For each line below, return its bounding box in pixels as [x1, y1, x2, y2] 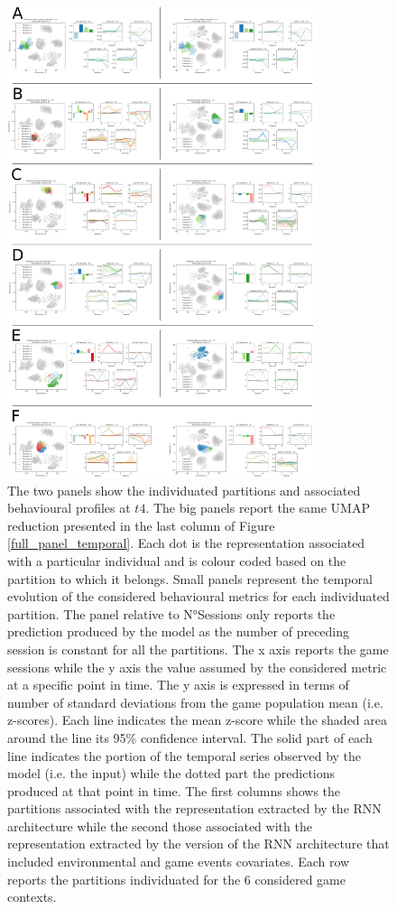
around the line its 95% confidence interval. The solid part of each [7, 728, 373, 747]
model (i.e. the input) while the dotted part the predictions [7, 764, 336, 783]
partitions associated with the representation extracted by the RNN [7, 799, 382, 818]
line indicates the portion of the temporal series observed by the [7, 746, 362, 765]
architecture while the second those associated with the [7, 816, 312, 835]
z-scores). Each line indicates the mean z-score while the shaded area [7, 710, 388, 729]
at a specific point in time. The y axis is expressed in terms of [7, 675, 349, 694]
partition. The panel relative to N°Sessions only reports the [7, 604, 336, 623]
